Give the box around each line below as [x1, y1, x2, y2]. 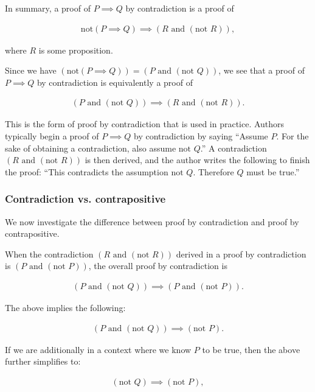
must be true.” [246, 165, 300, 178]
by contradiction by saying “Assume [134, 130, 268, 142]
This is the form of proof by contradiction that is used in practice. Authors [5, 117, 285, 130]
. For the [276, 130, 309, 142]
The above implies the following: [5, 301, 126, 314]
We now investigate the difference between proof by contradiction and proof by [5, 215, 299, 228]
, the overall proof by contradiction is [88, 259, 227, 272]
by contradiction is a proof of [125, 2, 234, 14]
